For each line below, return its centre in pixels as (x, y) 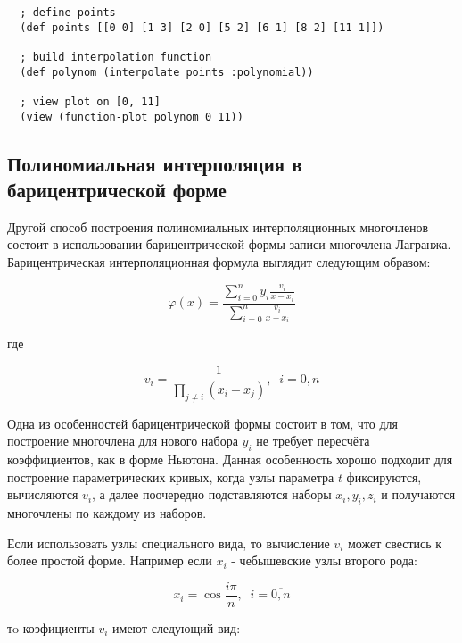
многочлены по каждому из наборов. (107, 513)
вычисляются (43, 494)
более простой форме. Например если (110, 560)
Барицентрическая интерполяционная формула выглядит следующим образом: (219, 262)
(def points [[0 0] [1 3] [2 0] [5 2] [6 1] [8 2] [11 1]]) (202, 27)
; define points (68, 13)
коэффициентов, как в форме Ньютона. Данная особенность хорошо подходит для (230, 459)
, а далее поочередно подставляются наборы (212, 494)
